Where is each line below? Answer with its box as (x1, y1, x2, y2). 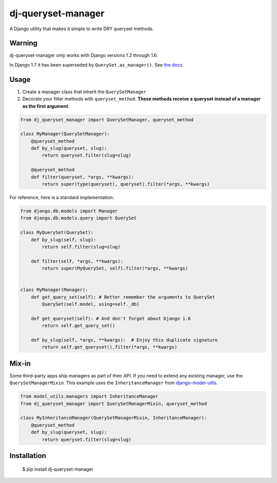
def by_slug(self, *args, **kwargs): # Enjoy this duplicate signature (31, 337, 218, 343)
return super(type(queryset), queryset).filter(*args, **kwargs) (42, 181, 210, 187)
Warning (9, 39, 38, 48)
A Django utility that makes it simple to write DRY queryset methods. (9, 26, 154, 32)
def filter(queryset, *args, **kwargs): (31, 174, 134, 180)
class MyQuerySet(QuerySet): (20, 229, 94, 236)
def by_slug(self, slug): (31, 237, 96, 243)
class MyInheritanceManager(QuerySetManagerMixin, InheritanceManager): (20, 415, 207, 421)
